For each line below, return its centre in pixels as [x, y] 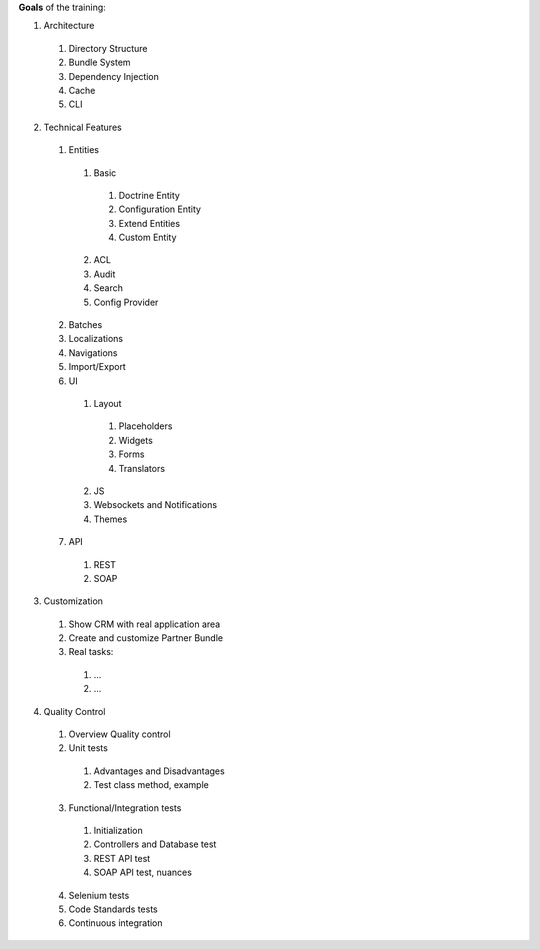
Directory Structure [108, 48]
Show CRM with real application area [144, 624]
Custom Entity [147, 237]
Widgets [136, 440]
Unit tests [88, 748]
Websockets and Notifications [155, 505]
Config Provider [126, 302]
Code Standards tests [113, 909]
